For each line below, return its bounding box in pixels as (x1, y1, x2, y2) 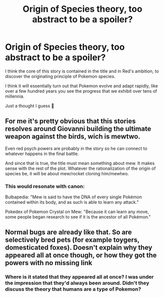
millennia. (5, 93, 25, 99)
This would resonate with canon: (5, 183, 85, 189)
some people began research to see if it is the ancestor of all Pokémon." (5, 214, 151, 220)
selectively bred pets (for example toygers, (5, 236, 140, 244)
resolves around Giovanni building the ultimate (5, 125, 151, 133)
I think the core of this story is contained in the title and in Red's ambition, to (5, 68, 159, 74)
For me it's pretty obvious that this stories (5, 117, 136, 126)
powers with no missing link (5, 259, 92, 267)
